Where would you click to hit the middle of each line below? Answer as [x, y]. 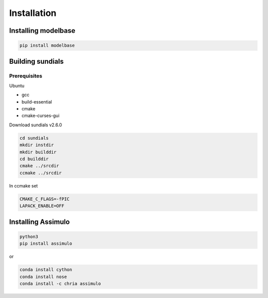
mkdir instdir [37, 145]
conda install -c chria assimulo [60, 283]
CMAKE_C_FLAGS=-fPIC [44, 199]
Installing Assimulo [39, 222]
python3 [29, 237]
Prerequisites [26, 76]
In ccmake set [24, 186]
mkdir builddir [38, 152]
